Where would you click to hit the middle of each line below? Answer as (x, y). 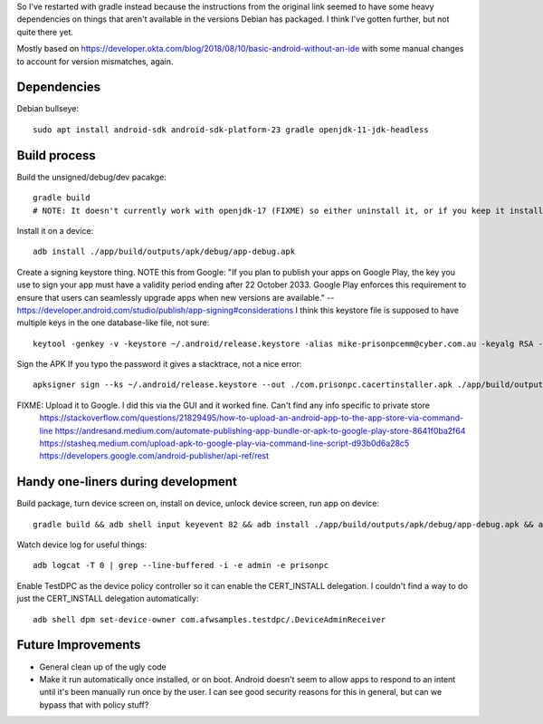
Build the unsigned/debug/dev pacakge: (91, 177)
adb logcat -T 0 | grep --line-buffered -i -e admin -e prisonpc (181, 565)
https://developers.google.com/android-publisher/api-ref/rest (154, 456)
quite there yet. (45, 32)
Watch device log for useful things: (82, 545)
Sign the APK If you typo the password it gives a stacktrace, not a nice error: (159, 364)
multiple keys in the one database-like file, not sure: (113, 323)
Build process (57, 155)
